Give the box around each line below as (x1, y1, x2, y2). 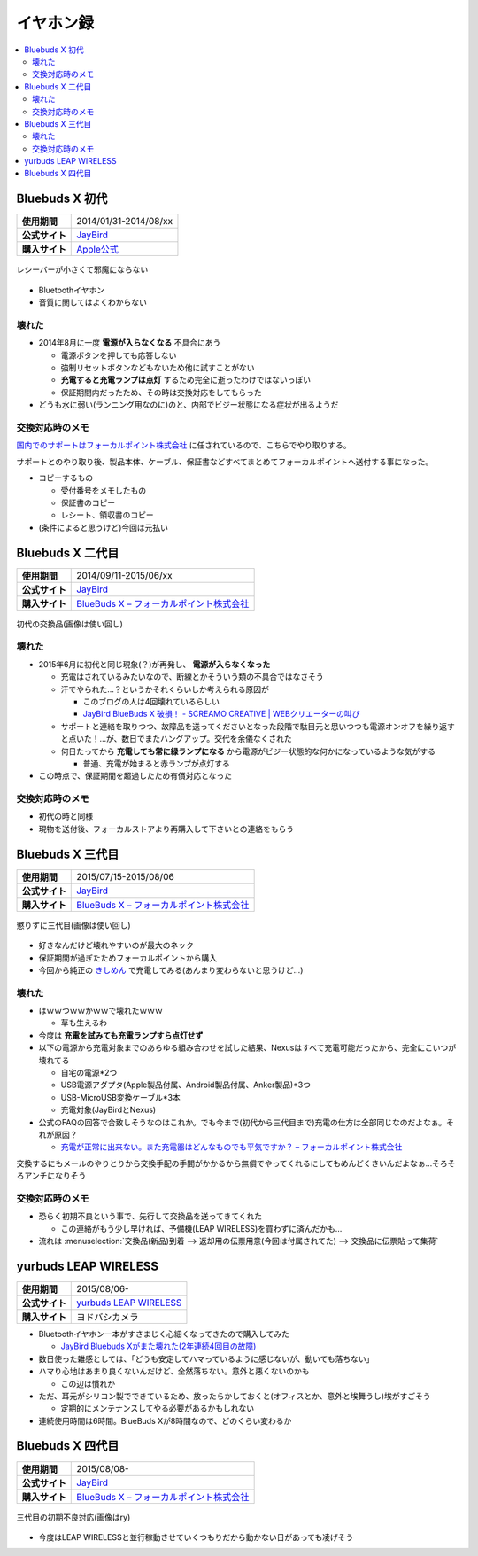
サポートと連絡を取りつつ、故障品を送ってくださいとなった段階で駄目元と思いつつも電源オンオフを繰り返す (60, 720, 456, 731)
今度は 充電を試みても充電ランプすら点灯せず (38, 1030, 204, 1040)
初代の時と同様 (38, 811, 93, 821)
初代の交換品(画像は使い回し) (16, 619, 124, 629)
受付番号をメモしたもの (60, 485, 146, 495)
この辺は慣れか (60, 1378, 115, 1389)
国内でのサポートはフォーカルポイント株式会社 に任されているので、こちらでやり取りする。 (16, 440, 351, 451)
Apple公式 (76, 244, 119, 256)
